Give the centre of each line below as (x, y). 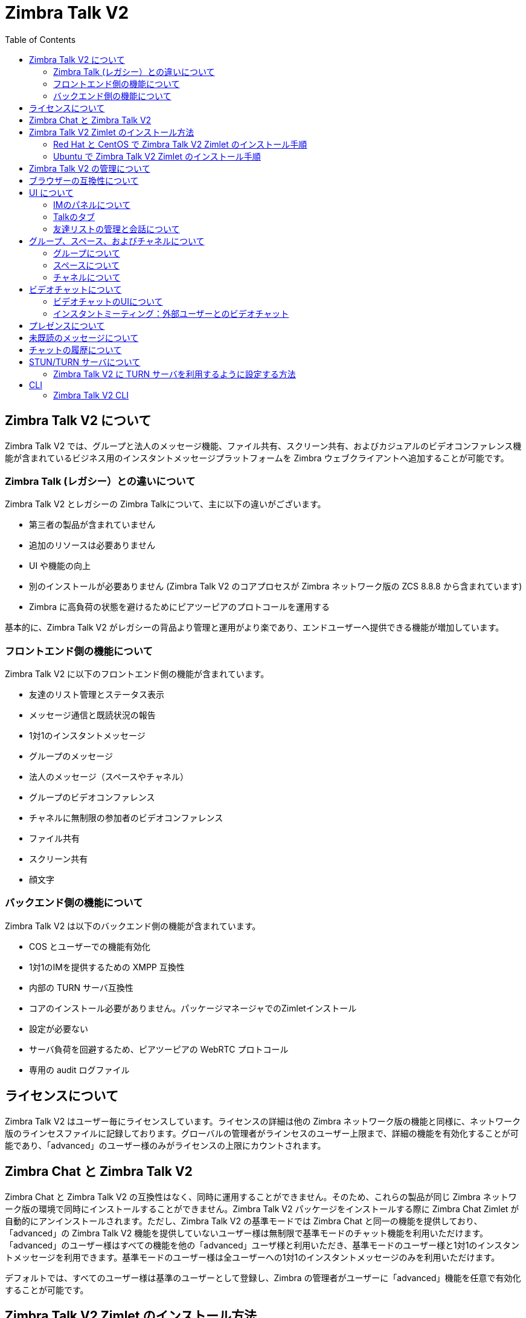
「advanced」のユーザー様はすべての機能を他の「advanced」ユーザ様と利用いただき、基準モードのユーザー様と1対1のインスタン (262, 1245)
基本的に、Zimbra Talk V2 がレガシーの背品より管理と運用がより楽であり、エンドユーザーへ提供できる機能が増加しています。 (255, 628)
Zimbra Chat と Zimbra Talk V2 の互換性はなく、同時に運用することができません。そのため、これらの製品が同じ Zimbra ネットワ (261, 1196)
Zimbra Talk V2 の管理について (90, 168)
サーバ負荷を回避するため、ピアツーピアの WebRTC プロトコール (159, 1049)
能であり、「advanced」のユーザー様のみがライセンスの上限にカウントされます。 (165, 1145)
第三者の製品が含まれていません (92, 525)
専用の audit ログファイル (79, 1070)
